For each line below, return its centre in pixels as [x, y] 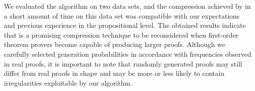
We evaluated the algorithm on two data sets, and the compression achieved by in [127, 6]
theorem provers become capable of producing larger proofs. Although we [115, 44]
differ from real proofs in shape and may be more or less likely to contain [114, 73]
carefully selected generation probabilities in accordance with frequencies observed [128, 54]
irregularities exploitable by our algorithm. [68, 82]
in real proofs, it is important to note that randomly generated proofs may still [123, 63]
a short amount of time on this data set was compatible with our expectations [122, 15]
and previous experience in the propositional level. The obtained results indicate [125, 25]
